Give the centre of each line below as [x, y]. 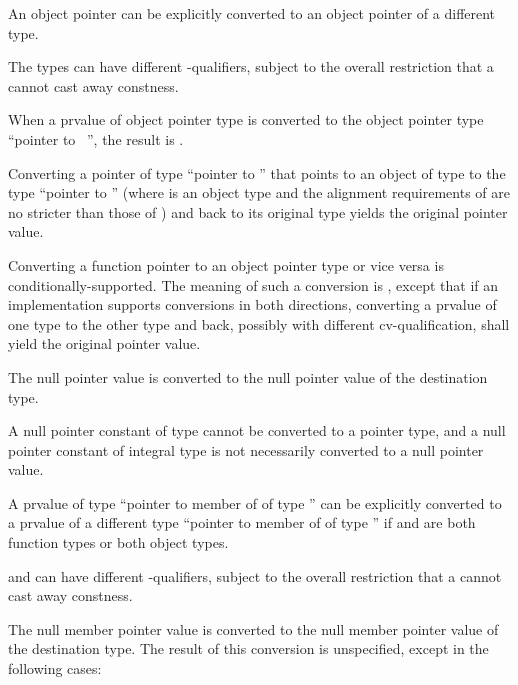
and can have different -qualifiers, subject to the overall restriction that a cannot [255, 575]
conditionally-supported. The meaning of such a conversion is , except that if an [253, 284]
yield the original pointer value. [104, 343]
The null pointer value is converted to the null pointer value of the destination [248, 376]
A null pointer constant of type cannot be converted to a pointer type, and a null [257, 430]
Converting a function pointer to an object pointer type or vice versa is [226, 264]
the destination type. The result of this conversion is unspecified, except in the [248, 648]
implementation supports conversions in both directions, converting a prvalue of [252, 304]
